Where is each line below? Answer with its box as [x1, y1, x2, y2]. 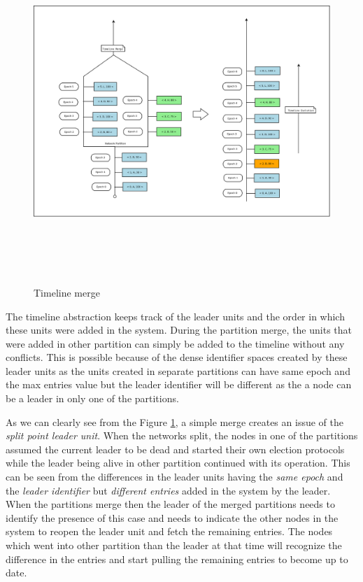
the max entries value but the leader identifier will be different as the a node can [6, 377, 352, 392]
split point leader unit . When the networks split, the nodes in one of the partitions [6, 428, 358, 443]
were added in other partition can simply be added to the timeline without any [6, 336, 345, 350]
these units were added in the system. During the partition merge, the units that [6, 322, 353, 337]
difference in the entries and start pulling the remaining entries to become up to [6, 551, 348, 566]
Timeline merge [34, 285, 100, 299]
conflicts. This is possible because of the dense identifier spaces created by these [6, 350, 348, 364]
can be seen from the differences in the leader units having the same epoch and [6, 469, 343, 484]
